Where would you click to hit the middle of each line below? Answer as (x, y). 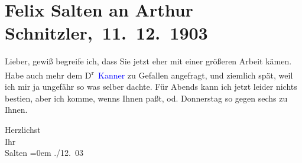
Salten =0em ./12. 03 (44, 153)
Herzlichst (23, 129)
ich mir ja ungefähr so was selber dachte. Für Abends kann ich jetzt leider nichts (151, 87)
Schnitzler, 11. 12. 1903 (106, 33)
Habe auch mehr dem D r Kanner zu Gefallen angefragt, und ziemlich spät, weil (149, 74)
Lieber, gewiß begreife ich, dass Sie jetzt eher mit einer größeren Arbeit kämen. (148, 61)
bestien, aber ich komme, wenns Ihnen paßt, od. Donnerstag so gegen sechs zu (146, 98)
